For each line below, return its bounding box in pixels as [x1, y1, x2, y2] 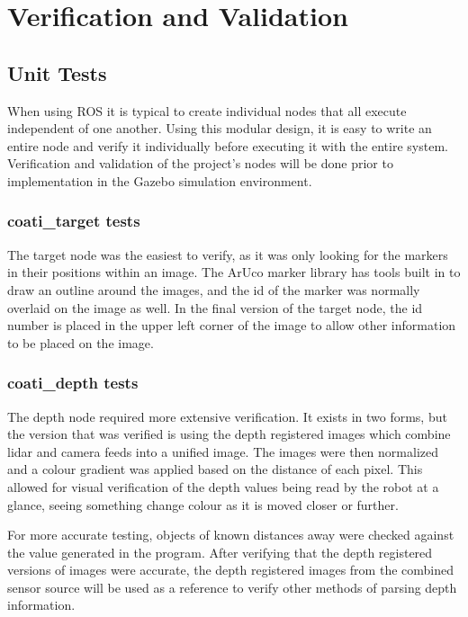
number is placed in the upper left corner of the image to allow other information [7, 316, 456, 335]
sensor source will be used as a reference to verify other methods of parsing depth [7, 577, 457, 596]
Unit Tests [7, 58, 107, 86]
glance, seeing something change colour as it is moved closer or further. [7, 495, 399, 514]
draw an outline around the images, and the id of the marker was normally [7, 280, 420, 299]
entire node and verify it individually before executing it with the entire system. [7, 136, 448, 155]
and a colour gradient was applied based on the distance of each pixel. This [7, 460, 423, 478]
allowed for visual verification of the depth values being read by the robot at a [7, 477, 439, 496]
